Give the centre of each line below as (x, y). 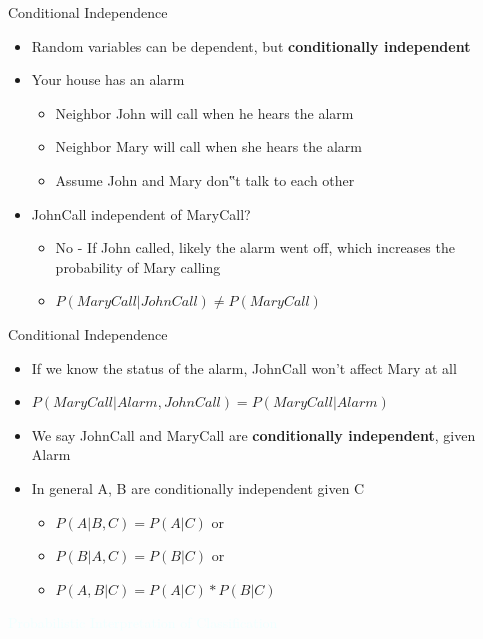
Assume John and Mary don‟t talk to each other (205, 179)
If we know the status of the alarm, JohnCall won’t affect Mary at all (244, 367)
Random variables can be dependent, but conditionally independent (251, 45)
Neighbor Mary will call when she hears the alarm (208, 146)
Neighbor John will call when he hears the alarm (204, 112)
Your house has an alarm (108, 79)
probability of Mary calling (138, 266)
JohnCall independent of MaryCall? (141, 213)
